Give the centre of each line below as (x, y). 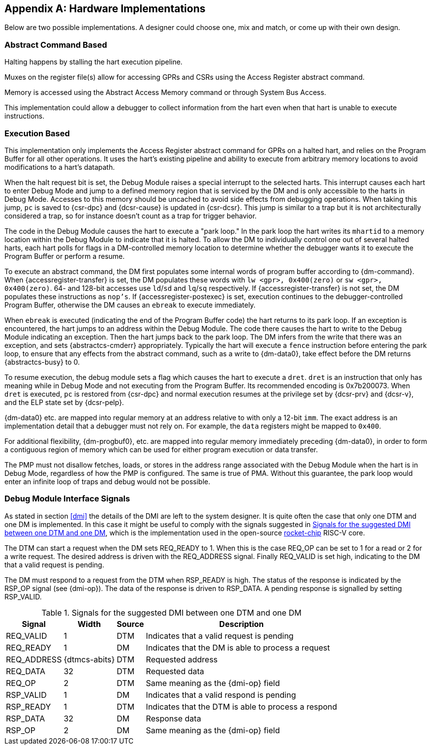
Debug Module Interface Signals (67, 499)
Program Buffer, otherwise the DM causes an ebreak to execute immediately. (130, 305)
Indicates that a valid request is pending (220, 636)
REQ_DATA (26, 671)
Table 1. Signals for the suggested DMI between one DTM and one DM (171, 612)
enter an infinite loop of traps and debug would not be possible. (108, 481)
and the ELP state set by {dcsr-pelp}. (64, 402)
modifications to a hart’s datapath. (60, 167)
